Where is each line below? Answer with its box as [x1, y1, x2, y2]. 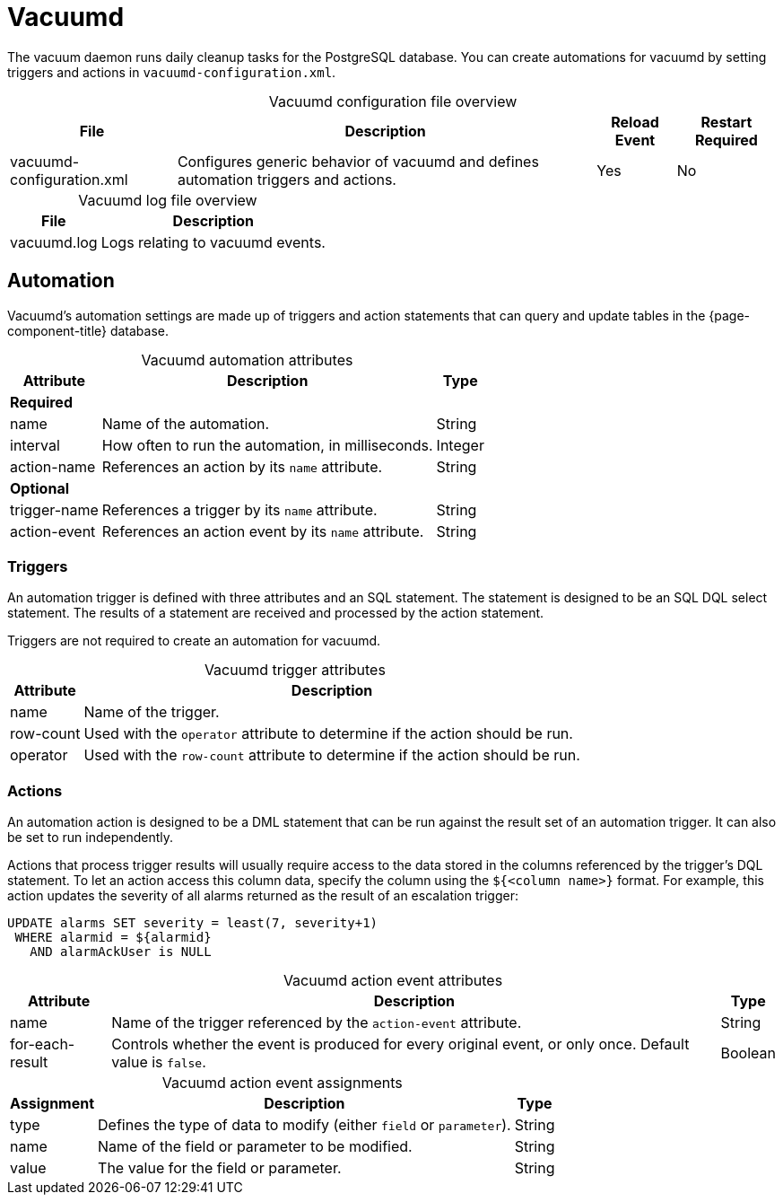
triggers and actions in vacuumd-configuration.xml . [7, 64, 336, 80]
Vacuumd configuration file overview [268, 92, 518, 110]
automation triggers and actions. [177, 170, 396, 189]
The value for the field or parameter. [98, 1159, 342, 1178]
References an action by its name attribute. [101, 457, 383, 476]
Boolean [720, 1044, 776, 1063]
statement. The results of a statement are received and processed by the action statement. [7, 605, 544, 621]
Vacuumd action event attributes [283, 971, 503, 990]
